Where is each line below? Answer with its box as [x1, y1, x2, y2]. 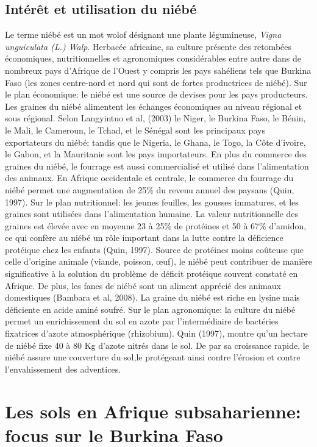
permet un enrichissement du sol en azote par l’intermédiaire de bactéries [5, 315, 279, 327]
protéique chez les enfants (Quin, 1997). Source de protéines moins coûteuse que [5, 243, 304, 256]
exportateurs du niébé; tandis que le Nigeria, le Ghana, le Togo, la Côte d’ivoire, [5, 135, 306, 148]
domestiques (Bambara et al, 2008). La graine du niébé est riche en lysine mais [5, 291, 300, 304]
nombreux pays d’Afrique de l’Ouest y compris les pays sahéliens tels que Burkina [5, 63, 312, 76]
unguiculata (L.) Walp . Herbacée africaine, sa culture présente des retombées [5, 40, 292, 52]
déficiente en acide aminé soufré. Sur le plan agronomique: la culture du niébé [5, 302, 296, 315]
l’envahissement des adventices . [5, 362, 121, 375]
